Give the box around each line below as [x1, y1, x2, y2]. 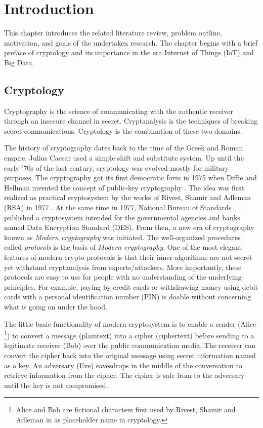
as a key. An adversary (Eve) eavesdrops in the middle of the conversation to [4, 360, 242, 370]
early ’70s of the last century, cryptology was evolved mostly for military [4, 162, 229, 173]
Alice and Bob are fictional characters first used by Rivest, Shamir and [16, 404, 236, 415]
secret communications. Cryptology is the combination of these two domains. [4, 125, 242, 136]
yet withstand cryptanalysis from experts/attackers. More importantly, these [4, 261, 242, 272]
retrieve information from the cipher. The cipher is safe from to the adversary [4, 370, 245, 380]
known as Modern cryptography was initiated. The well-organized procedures [4, 231, 241, 242]
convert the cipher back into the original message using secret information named [4, 350, 256, 361]
